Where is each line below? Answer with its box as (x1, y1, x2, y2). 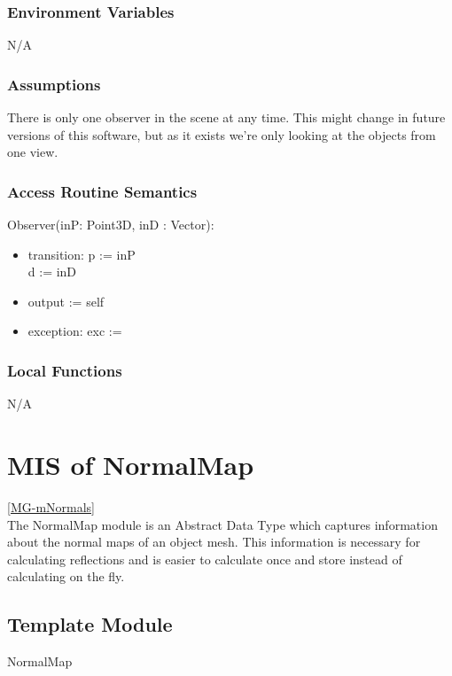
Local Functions (7, 359, 122, 381)
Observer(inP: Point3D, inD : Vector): (7, 215, 214, 234)
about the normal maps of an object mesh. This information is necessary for (7, 532, 421, 551)
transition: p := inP (27, 245, 136, 263)
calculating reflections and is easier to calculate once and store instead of (7, 549, 402, 568)
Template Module (7, 610, 173, 638)
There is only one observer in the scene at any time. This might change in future (7, 108, 446, 127)
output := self (27, 291, 105, 310)
